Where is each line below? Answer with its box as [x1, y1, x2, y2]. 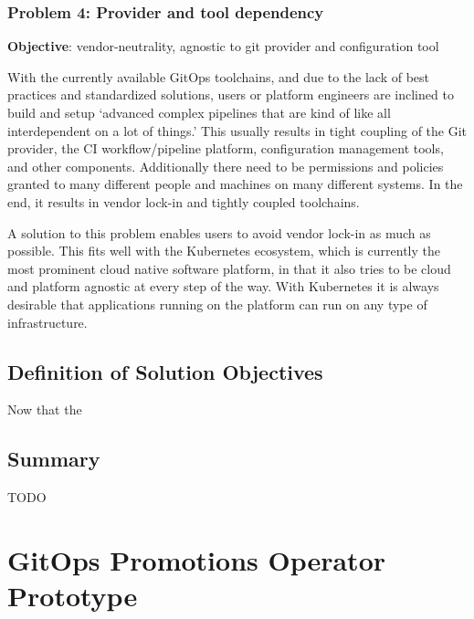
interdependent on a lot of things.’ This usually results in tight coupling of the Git [7, 121, 468, 140]
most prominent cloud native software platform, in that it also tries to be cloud [7, 258, 451, 278]
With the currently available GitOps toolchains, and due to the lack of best [7, 67, 430, 86]
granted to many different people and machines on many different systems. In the [7, 174, 463, 194]
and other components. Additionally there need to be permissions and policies [7, 156, 444, 175]
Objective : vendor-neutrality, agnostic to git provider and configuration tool [7, 37, 439, 56]
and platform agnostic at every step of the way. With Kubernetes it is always [7, 277, 439, 296]
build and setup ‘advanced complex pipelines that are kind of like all [7, 103, 391, 121]
